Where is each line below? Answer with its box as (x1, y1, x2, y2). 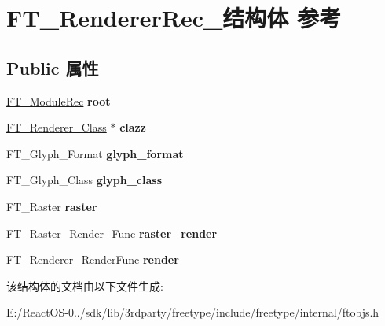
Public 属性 (6, 55, 99, 80)
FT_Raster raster (6, 198, 97, 214)
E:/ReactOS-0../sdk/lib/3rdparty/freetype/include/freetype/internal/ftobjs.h (6, 304, 379, 320)
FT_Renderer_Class (6, 119, 107, 135)
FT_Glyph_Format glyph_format (6, 145, 184, 161)
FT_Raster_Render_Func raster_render (6, 224, 218, 241)
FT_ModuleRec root (6, 92, 111, 109)
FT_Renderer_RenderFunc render (6, 251, 179, 268)
